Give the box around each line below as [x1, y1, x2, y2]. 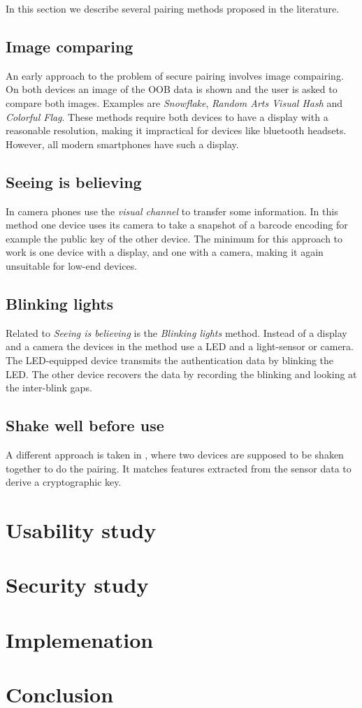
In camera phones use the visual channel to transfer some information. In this [6, 203, 338, 218]
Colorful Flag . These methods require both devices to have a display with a [6, 109, 328, 124]
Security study [6, 570, 149, 599]
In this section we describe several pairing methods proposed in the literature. [6, 1, 340, 15]
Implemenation [6, 625, 154, 653]
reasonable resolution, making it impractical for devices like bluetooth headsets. [6, 123, 347, 138]
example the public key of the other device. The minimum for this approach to [6, 231, 343, 245]
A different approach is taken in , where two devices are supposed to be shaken [6, 447, 344, 461]
